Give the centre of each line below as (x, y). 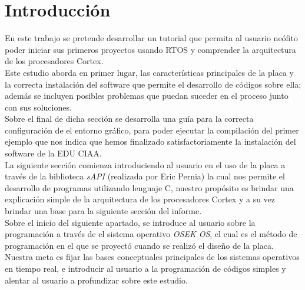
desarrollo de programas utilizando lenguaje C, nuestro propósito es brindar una (149, 187)
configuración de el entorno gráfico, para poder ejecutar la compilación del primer (152, 130)
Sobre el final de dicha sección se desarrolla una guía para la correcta (129, 119)
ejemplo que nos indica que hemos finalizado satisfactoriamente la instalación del (150, 141)
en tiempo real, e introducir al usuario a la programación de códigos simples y (145, 268)
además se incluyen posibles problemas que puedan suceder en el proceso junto (147, 96)
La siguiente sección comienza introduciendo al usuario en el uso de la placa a (145, 164)
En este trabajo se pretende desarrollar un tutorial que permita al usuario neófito (151, 38)
